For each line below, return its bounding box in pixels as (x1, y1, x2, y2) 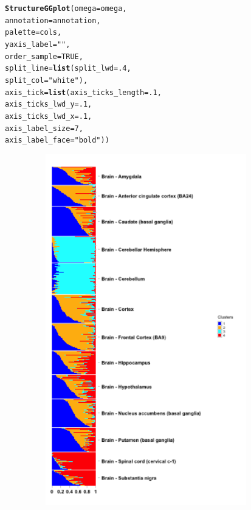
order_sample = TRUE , (5, 52, 83, 61)
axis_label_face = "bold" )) (5, 136, 109, 145)
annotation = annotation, (5, 16, 101, 25)
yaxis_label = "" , (5, 40, 70, 49)
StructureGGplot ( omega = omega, (5, 4, 127, 13)
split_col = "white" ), (5, 76, 88, 85)
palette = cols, (5, 28, 62, 37)
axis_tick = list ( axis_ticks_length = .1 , (5, 88, 162, 97)
